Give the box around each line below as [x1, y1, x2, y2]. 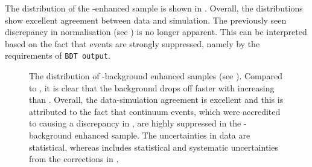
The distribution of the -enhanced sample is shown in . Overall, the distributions [5, 2, 303, 14]
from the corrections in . [29, 152, 119, 165]
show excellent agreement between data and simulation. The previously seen [5, 13, 287, 26]
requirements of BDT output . [5, 49, 110, 62]
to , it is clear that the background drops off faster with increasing [29, 81, 275, 94]
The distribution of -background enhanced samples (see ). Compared [29, 70, 283, 82]
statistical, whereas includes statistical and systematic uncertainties [29, 140, 278, 153]
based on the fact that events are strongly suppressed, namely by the [5, 37, 260, 50]
